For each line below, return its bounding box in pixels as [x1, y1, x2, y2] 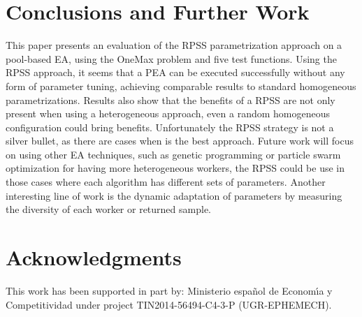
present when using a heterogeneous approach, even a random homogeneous [6, 106, 331, 121]
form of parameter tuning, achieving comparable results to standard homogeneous [6, 78, 356, 93]
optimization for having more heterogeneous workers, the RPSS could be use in [6, 161, 345, 175]
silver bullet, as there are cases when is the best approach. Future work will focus [6, 133, 354, 148]
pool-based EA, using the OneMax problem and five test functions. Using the [6, 51, 337, 66]
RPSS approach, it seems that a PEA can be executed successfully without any [6, 65, 345, 80]
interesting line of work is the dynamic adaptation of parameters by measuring [6, 188, 342, 202]
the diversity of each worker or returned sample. [6, 202, 211, 216]
